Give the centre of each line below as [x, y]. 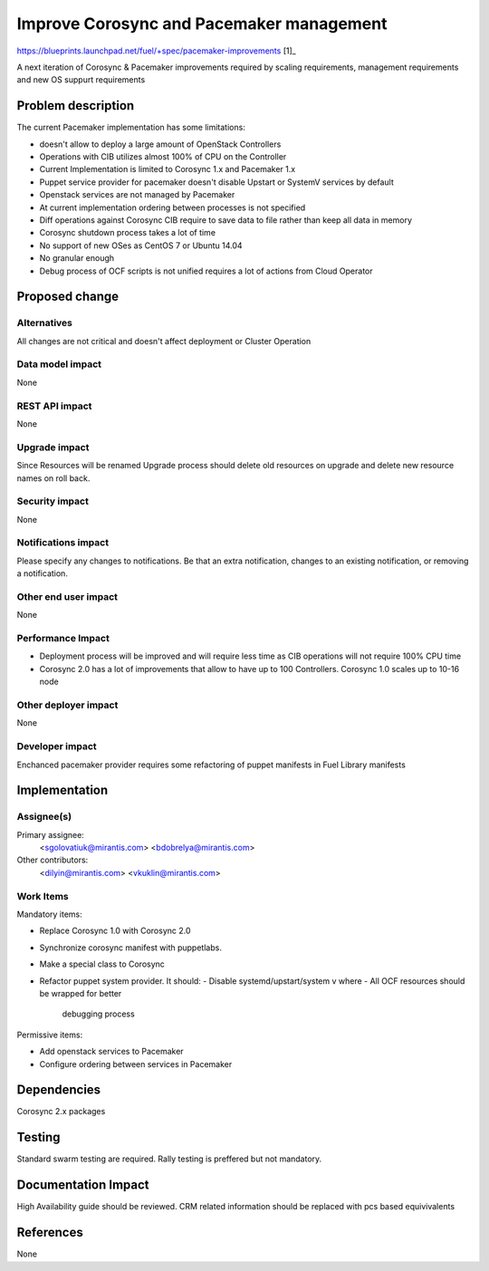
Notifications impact [62, 543]
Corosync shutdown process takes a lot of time [128, 233]
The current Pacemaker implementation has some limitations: [131, 128]
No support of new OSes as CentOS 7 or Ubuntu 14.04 [141, 246]
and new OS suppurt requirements [81, 80]
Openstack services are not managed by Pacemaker [137, 195]
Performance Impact [63, 639]
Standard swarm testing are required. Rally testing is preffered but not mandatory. [169, 1159]
